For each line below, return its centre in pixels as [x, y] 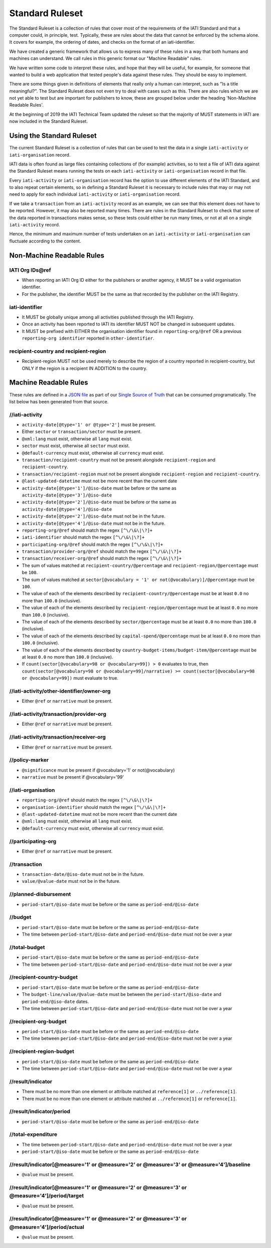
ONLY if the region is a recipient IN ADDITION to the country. [85, 368]
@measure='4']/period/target [46, 1196]
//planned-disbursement [40, 894]
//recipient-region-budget [42, 1051]
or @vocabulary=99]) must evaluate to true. [70, 678]
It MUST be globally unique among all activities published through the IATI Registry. [108, 317]
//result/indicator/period [40, 1112]
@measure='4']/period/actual [47, 1227]
